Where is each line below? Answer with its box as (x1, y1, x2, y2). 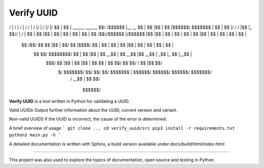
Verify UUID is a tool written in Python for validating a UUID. (9, 98, 130, 104)
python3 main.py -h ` (9, 132, 61, 138)
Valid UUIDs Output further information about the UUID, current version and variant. (9, 107, 177, 113)
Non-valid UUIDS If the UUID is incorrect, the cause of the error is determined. (9, 116, 167, 122)
